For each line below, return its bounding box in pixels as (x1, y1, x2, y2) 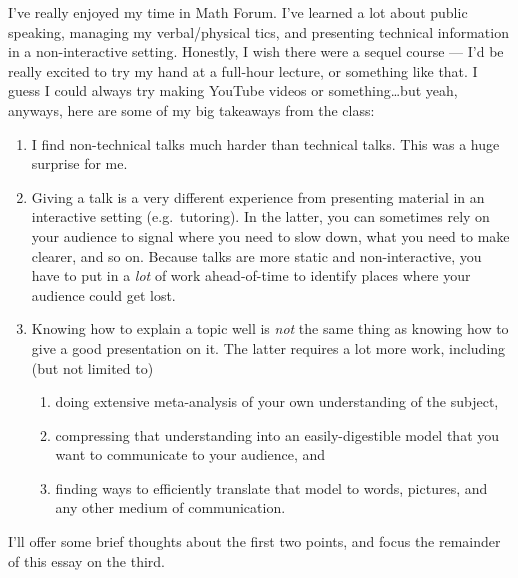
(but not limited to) (31, 357, 154, 378)
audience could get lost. (31, 284, 176, 305)
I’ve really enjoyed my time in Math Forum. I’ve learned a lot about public (8, 2, 468, 22)
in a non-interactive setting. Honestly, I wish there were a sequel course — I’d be (8, 41, 504, 62)
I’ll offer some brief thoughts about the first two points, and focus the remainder (8, 531, 501, 552)
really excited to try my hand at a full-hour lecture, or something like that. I (8, 60, 478, 81)
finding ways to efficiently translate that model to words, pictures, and (55, 477, 488, 498)
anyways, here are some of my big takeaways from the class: (8, 99, 375, 120)
